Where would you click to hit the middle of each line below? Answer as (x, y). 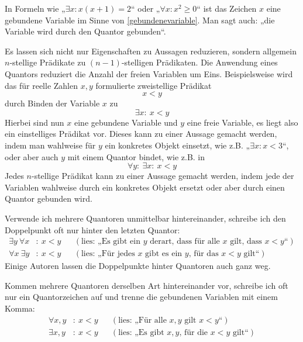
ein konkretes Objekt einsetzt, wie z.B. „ (178, 145)
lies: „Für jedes (108, 254)
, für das (204, 254)
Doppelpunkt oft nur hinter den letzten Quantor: (92, 229)
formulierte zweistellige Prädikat (154, 85)
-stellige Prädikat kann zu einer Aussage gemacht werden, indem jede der (163, 176)
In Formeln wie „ (35, 8)
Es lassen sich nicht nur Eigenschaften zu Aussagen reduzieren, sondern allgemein (151, 51)
